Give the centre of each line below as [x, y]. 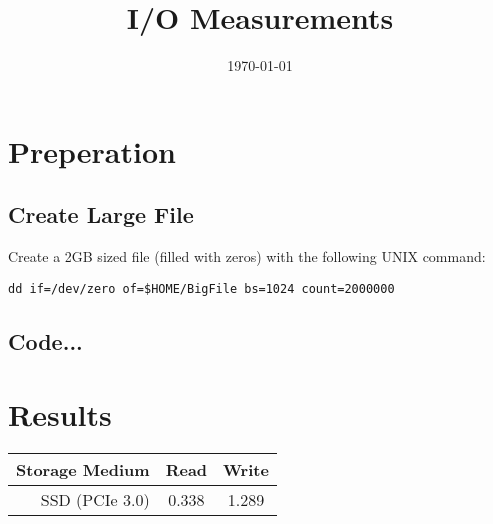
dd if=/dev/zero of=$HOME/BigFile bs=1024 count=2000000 [201, 288]
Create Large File [101, 214]
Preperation [92, 150]
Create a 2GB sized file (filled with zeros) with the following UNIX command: [247, 256]
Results [60, 414]
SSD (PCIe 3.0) [95, 500]
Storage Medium [83, 470]
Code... [45, 340]
